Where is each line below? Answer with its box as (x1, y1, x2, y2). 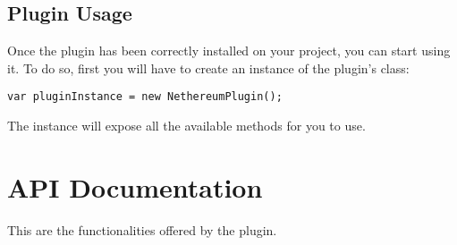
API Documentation (7, 168, 263, 205)
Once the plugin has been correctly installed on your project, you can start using (7, 41, 451, 60)
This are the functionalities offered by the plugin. (7, 220, 277, 239)
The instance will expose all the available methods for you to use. (7, 116, 366, 135)
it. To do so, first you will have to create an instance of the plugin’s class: (7, 58, 410, 77)
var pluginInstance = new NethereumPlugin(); (7, 90, 283, 104)
